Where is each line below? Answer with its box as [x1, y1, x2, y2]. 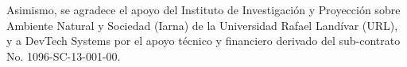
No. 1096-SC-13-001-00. [6, 47, 121, 64]
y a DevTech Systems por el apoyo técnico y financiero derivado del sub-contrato [6, 32, 401, 49]
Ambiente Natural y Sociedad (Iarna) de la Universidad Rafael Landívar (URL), [6, 17, 398, 33]
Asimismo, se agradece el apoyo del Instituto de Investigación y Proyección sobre [6, 2, 401, 17]
